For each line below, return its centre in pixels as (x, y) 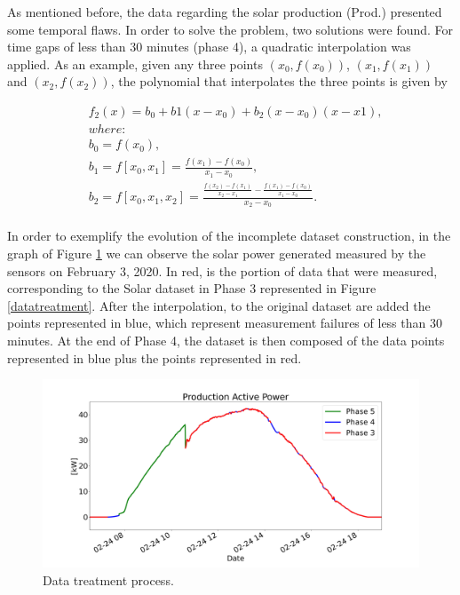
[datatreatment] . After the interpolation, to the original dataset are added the (219, 305)
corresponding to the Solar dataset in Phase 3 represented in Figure (192, 288)
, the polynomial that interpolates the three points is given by (279, 81)
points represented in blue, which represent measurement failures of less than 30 (225, 323)
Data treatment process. (108, 579)
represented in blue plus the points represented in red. (155, 357)
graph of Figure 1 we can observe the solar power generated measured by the (217, 253)
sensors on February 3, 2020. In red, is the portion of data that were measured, (222, 270)
